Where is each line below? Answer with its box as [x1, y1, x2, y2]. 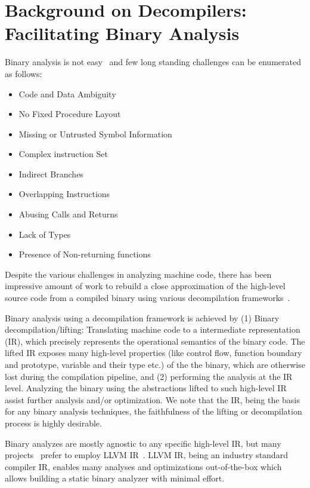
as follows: [5, 67, 42, 79]
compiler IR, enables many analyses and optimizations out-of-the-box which [5, 460, 282, 472]
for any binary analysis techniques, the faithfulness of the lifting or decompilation [5, 405, 302, 418]
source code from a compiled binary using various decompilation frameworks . [5, 291, 290, 304]
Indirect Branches [18, 167, 83, 180]
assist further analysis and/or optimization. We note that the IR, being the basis [5, 393, 300, 406]
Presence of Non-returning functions [18, 248, 151, 260]
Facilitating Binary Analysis [5, 21, 240, 45]
